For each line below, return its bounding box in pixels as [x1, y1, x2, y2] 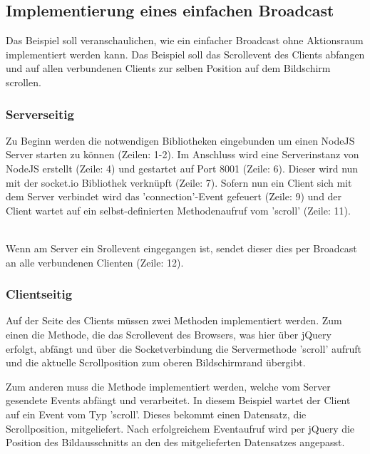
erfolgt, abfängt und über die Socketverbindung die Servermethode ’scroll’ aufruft [6, 341, 361, 356]
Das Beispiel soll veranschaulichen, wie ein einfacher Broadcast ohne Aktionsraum [6, 33, 364, 48]
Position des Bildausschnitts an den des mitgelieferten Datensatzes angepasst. [6, 435, 345, 450]
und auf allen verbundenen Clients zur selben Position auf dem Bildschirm [6, 61, 331, 76]
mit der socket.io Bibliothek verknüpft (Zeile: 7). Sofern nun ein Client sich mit [6, 175, 352, 190]
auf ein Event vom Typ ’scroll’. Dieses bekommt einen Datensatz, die [6, 406, 307, 421]
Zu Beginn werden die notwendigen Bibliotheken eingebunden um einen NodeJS [6, 133, 355, 148]
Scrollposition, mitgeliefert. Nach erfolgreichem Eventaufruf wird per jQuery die [6, 421, 355, 435]
